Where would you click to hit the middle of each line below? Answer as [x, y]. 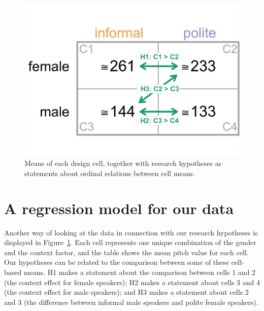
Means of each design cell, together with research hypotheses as [123, 163]
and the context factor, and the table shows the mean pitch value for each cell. [126, 252]
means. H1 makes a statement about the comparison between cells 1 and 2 [140, 272]
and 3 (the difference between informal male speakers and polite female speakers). [131, 302]
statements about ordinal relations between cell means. [110, 173]
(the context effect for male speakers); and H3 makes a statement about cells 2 [126, 292]
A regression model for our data [119, 208]
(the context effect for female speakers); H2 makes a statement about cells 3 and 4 [132, 282]
